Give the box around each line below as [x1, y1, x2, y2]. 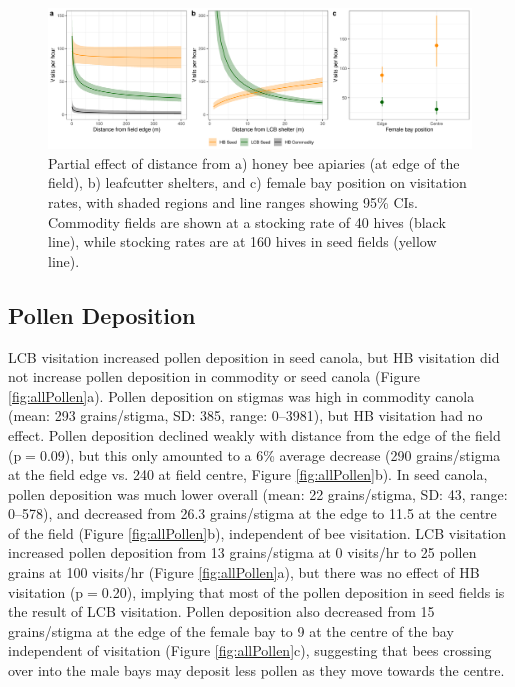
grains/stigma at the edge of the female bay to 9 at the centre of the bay [8, 620, 454, 641]
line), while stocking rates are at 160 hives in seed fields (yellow [48, 231, 437, 252]
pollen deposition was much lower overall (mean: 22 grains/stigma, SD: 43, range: [8, 483, 508, 504]
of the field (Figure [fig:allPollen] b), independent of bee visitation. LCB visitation [8, 522, 507, 543]
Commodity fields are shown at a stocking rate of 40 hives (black [48, 211, 446, 232]
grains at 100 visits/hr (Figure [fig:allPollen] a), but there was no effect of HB [8, 562, 480, 583]
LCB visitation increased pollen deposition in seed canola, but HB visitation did [8, 346, 500, 367]
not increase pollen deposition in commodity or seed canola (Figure [8, 366, 420, 387]
